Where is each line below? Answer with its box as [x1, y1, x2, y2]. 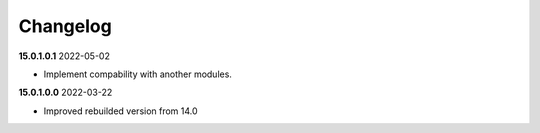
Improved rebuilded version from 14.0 [43, 105, 199, 117]
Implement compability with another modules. [43, 68, 232, 80]
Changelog [18, 15, 112, 37]
